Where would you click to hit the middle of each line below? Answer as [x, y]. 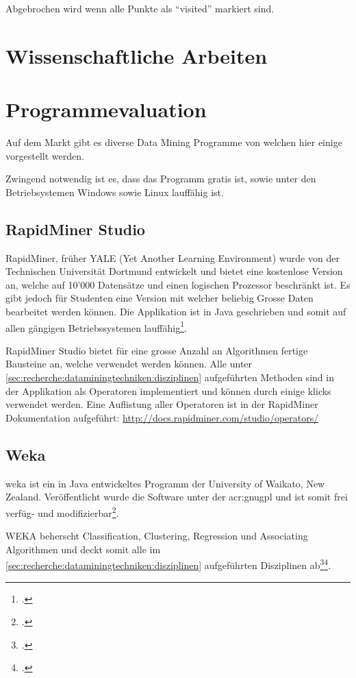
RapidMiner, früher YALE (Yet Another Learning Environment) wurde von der [173, 257]
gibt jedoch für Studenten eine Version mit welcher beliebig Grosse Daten [160, 298]
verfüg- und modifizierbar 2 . [62, 511]
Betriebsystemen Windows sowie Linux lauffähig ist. [115, 192]
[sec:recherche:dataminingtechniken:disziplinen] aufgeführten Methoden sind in [170, 377]
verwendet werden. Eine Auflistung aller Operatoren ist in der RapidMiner [162, 404]
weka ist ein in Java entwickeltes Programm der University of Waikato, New [165, 483]
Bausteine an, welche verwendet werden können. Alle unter [129, 364]
